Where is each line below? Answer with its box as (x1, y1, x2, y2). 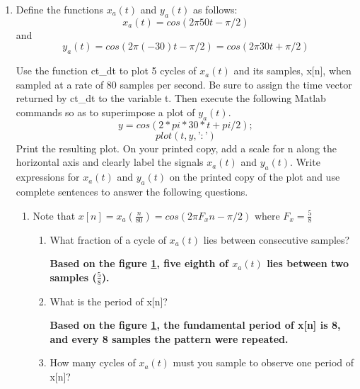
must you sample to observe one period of (173, 355, 354, 370)
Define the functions (16, 2, 103, 16)
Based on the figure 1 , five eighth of (50, 256, 228, 271)
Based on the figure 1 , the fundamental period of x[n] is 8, (50, 317, 341, 332)
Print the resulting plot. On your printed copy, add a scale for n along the (16, 140, 337, 155)
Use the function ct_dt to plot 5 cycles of (16, 63, 197, 78)
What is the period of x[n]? (50, 293, 168, 308)
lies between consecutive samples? (203, 232, 350, 247)
